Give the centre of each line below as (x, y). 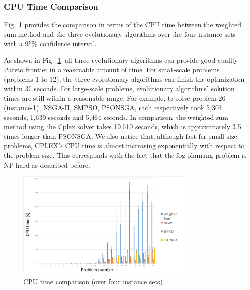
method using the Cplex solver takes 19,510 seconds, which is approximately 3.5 (123, 127)
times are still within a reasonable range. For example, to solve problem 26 (115, 98)
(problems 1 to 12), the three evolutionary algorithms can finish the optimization (124, 79)
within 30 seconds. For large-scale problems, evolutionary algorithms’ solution (119, 88)
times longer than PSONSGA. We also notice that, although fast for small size (121, 136)
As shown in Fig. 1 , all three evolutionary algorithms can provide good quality (121, 60)
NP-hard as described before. (47, 164)
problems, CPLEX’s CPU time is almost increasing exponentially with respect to (124, 145)
